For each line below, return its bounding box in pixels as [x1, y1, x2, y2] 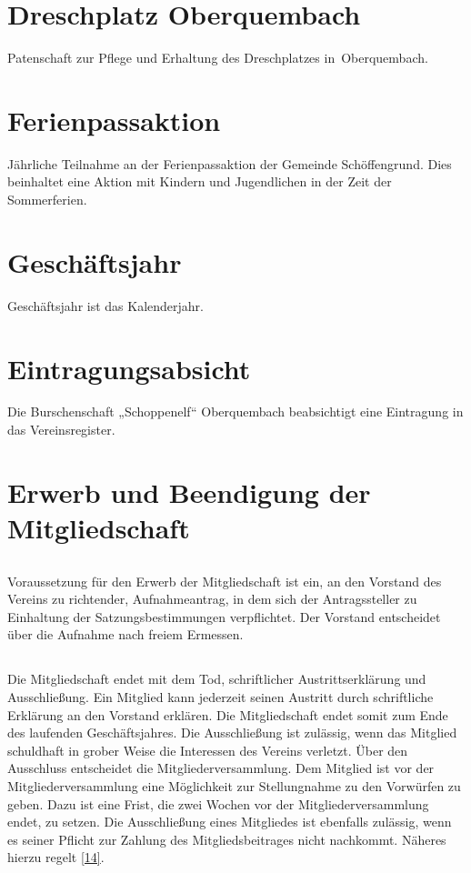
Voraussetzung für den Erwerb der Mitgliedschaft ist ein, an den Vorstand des [7, 571, 442, 590]
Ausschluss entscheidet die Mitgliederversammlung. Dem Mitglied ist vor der [7, 758, 435, 778]
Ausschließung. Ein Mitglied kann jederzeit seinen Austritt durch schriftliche [7, 687, 434, 706]
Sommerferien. [7, 190, 87, 209]
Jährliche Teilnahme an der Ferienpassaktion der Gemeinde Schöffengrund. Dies [7, 154, 452, 173]
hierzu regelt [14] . [7, 848, 105, 867]
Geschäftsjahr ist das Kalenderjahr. [7, 296, 204, 315]
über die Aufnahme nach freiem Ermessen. [7, 625, 244, 644]
